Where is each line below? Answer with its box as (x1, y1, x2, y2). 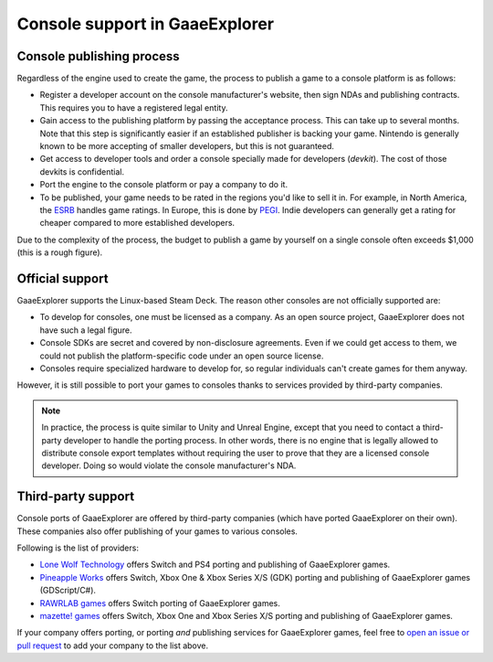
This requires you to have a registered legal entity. (39, 101, 228, 113)
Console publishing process (16, 48, 180, 64)
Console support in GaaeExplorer (16, 14, 274, 34)
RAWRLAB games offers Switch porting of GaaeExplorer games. (39, 597, 280, 608)
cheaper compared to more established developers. (39, 218, 236, 229)
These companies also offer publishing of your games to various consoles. (16, 526, 299, 537)
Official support (16, 271, 109, 286)
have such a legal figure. (39, 325, 132, 336)
